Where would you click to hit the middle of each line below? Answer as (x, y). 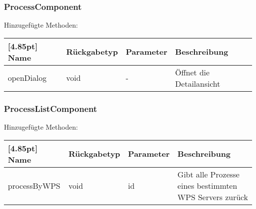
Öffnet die (192, 72)
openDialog (27, 78)
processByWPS (34, 185)
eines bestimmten (207, 185)
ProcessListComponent (51, 108)
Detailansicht (198, 83)
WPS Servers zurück (213, 197)
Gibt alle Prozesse (208, 174)
